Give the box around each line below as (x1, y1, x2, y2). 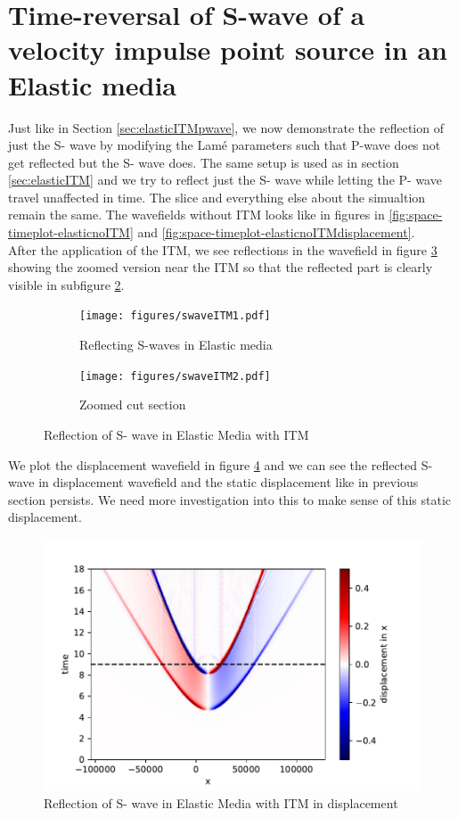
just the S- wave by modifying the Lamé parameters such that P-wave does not (8, 136, 441, 154)
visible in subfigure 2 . (8, 275, 125, 293)
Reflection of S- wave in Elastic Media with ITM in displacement (44, 794, 398, 813)
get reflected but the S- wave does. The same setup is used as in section (8, 153, 399, 171)
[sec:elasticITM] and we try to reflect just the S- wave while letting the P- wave (8, 170, 442, 189)
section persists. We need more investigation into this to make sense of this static (8, 490, 451, 508)
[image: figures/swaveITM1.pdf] (79, 310, 271, 323)
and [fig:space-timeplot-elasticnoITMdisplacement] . (137, 223, 415, 242)
